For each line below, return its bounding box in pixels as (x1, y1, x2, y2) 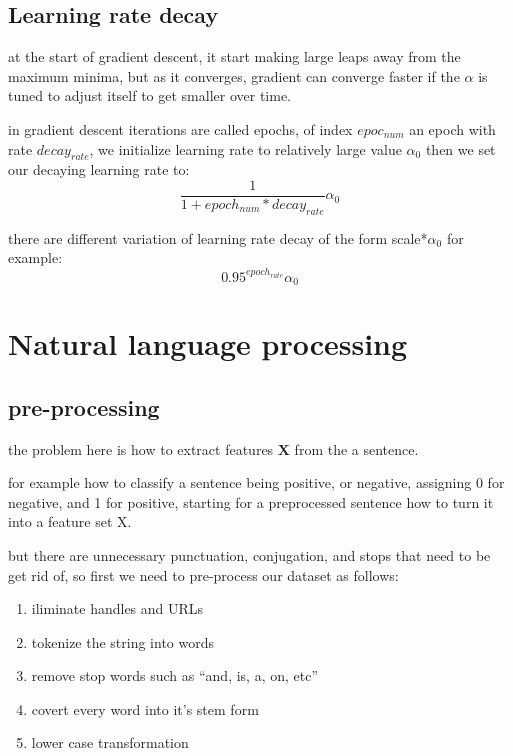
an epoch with (409, 118, 496, 139)
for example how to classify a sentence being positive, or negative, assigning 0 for (8, 472, 505, 493)
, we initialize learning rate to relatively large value (89, 138, 402, 159)
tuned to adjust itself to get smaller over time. (8, 85, 292, 106)
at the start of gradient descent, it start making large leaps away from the (8, 46, 461, 67)
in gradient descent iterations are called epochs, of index (8, 118, 353, 139)
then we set (425, 138, 496, 159)
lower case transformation (31, 732, 189, 753)
